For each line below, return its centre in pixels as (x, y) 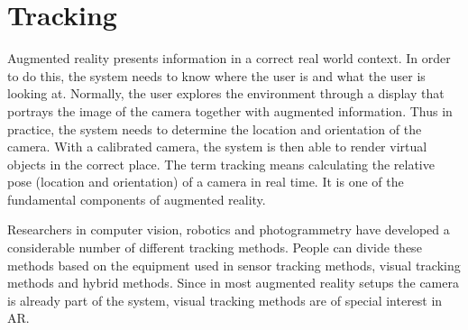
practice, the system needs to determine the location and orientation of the (215, 128)
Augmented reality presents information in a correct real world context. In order (229, 58)
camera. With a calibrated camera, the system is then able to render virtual (217, 147)
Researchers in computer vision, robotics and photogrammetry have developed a (229, 229)
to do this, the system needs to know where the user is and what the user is (216, 75)
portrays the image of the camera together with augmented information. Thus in (230, 110)
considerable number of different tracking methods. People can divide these (215, 247)
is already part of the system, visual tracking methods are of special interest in (225, 300)
